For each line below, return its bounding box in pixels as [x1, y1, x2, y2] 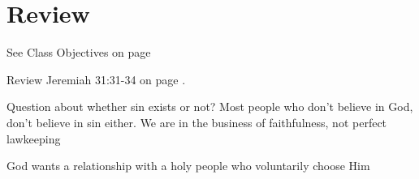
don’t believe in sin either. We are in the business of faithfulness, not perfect [6, 113, 387, 130]
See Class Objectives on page [6, 44, 151, 61]
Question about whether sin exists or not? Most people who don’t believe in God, [6, 98, 413, 115]
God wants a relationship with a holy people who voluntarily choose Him [6, 157, 370, 174]
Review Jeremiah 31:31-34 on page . [6, 70, 186, 87]
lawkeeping [6, 130, 61, 147]
